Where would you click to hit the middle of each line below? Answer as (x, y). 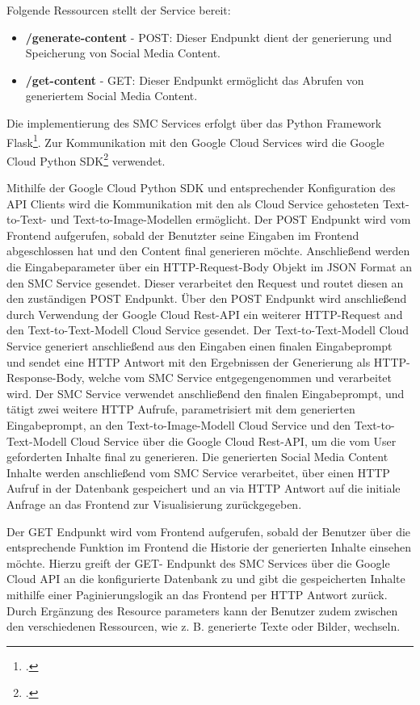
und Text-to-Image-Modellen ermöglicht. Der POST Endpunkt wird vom (231, 219)
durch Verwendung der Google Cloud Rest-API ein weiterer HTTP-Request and (205, 314)
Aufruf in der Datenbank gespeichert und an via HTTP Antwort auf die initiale (204, 488)
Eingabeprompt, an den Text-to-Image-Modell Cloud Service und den (179, 424)
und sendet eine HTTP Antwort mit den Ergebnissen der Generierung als (189, 361)
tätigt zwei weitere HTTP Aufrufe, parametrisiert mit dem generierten (181, 409)
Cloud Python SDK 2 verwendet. (86, 159)
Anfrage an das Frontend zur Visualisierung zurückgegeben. (154, 504)
